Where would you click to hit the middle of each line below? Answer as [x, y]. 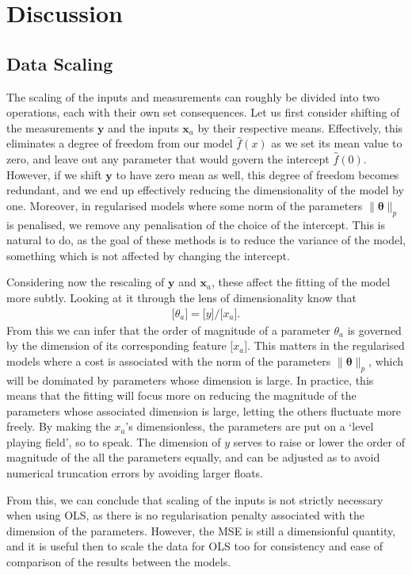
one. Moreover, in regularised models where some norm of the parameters [185, 205]
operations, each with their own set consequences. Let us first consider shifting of [203, 112]
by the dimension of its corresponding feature [116, 345]
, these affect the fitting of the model [301, 282]
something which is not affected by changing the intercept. [148, 255]
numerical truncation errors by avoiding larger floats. [135, 473]
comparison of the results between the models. [119, 562]
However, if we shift [54, 174]
